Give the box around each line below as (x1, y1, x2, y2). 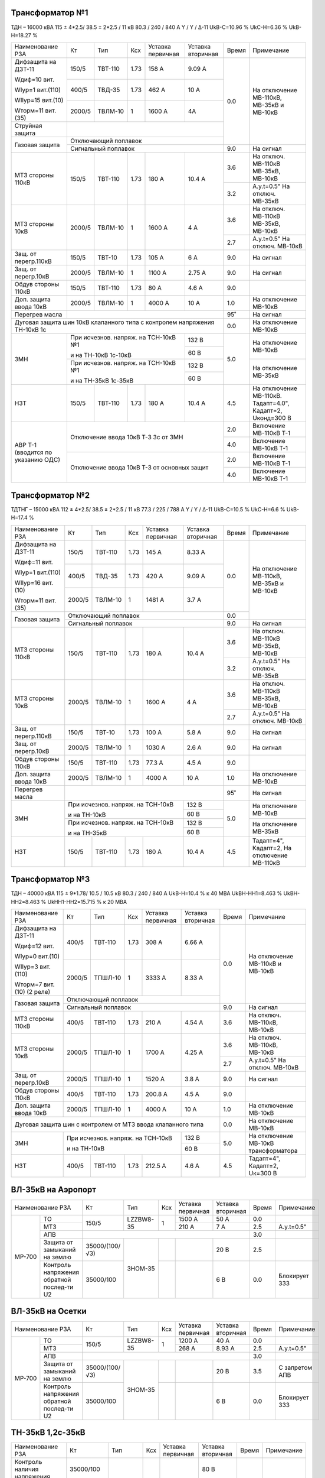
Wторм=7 (14, 980, 42, 988)
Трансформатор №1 (11, 8, 88, 18)
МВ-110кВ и (248, 960, 282, 968)
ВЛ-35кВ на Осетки (11, 1306, 87, 1316)
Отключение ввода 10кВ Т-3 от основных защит (70, 463, 209, 471)
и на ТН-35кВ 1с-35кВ (70, 377, 134, 385)
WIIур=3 (14, 962, 38, 971)
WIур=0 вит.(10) (14, 952, 60, 960)
